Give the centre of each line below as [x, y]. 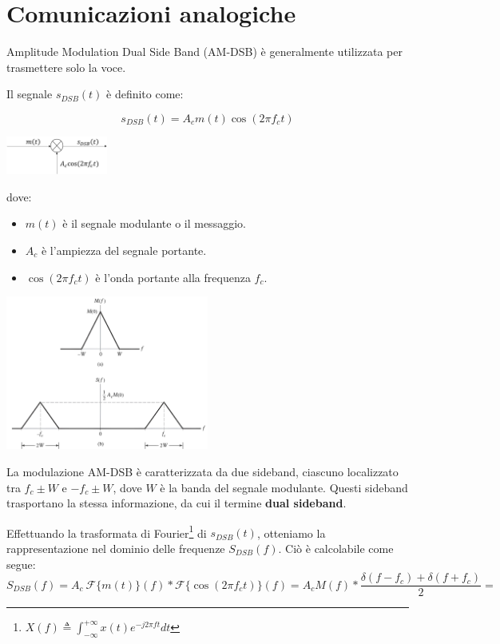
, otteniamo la [291, 533]
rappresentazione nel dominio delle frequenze [116, 548]
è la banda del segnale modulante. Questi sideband [284, 487]
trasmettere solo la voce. [66, 67]
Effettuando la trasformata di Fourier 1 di [107, 531]
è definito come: [145, 94]
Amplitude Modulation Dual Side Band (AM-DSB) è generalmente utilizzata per [204, 52]
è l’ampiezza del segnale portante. [124, 250]
